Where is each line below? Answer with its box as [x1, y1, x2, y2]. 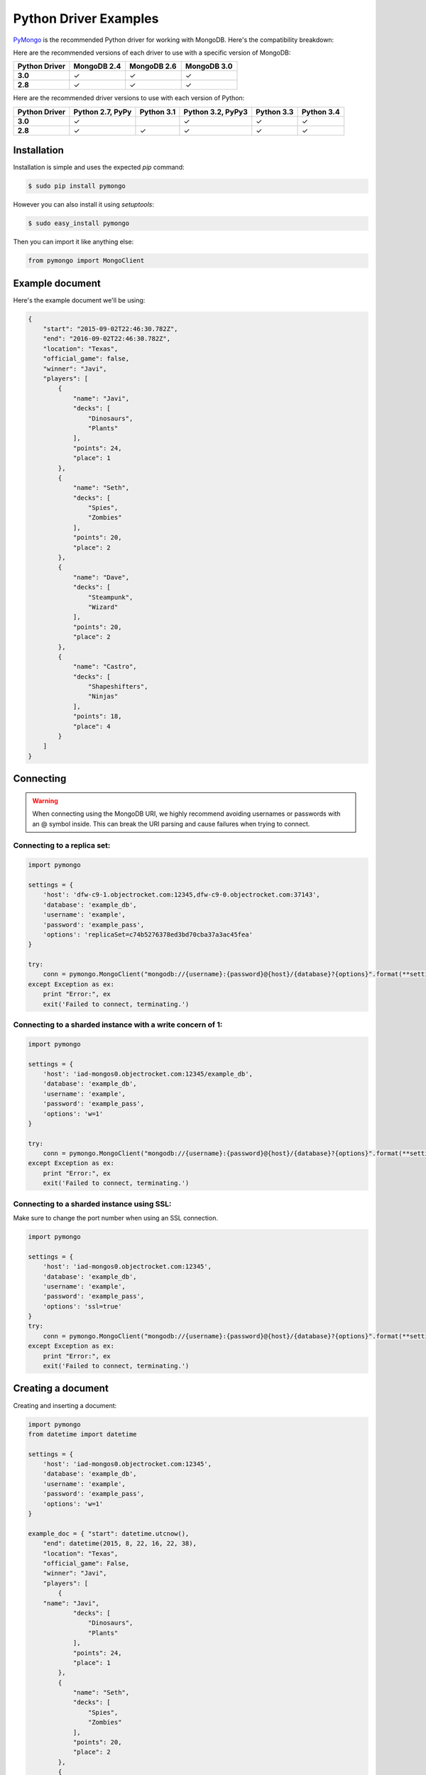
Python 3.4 [301, 106, 340, 116]
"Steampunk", [87, 593, 133, 601]
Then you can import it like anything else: [13, 238, 134, 246]
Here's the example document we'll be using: [13, 295, 146, 305]
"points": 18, [72, 712, 122, 721]
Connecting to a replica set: [13, 841, 111, 851]
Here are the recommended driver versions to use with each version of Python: [13, 94, 245, 102]
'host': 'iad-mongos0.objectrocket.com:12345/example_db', [43, 1069, 253, 1078]
